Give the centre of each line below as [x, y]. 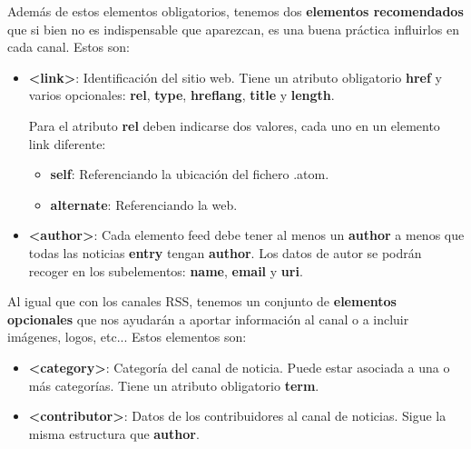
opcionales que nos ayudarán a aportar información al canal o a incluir [208, 319]
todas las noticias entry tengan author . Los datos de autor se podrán [225, 252]
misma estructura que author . [114, 433]
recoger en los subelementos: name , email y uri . [166, 270]
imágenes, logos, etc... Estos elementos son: [127, 337]
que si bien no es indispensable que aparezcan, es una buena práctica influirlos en [233, 29]
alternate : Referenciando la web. [144, 204]
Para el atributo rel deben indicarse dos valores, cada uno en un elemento [234, 125]
